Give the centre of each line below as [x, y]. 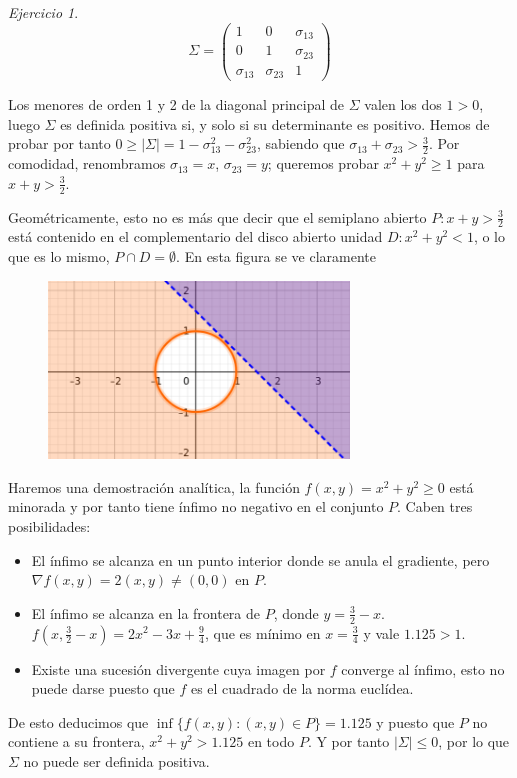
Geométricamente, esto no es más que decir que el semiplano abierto [217, 216]
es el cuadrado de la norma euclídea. [302, 688]
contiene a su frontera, [76, 741]
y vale [381, 632]
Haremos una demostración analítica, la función [154, 486]
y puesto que [415, 721]
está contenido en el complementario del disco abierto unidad [195, 236]
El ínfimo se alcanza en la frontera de [146, 612]
